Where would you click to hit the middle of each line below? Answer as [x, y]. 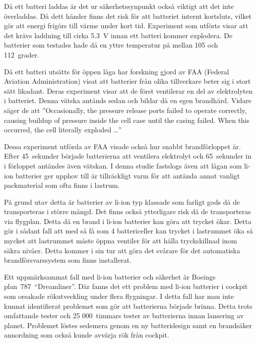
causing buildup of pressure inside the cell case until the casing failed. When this [127, 120]
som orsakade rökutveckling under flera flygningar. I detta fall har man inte [119, 296]
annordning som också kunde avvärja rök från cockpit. [87, 335]
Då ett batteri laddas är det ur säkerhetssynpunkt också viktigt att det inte [119, 6]
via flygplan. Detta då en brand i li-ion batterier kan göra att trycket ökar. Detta [128, 221]
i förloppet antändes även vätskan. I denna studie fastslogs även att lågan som [123, 165]
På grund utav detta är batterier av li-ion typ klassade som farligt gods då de [122, 201]
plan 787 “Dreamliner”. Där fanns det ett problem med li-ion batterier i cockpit [126, 286]
